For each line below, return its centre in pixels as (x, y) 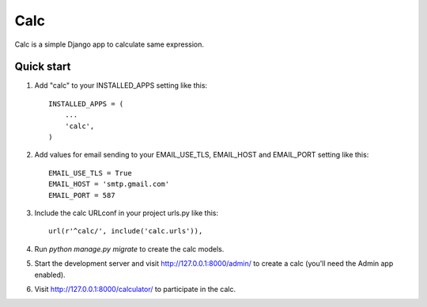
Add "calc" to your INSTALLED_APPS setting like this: (121, 85)
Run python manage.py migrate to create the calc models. (129, 248)
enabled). (50, 275)
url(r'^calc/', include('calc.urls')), (126, 231)
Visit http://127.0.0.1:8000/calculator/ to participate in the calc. (135, 289)
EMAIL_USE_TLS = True (90, 173)
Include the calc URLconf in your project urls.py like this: (127, 213)
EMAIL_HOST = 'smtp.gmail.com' (109, 184)
